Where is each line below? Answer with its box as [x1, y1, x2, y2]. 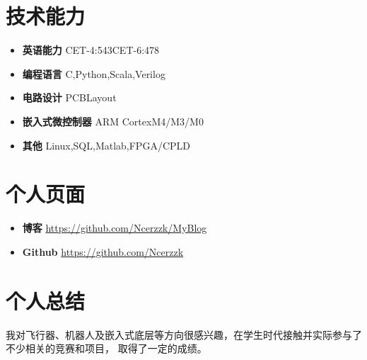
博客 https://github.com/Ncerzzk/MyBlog [22, 220, 207, 235]
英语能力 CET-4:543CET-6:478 [22, 43, 160, 57]
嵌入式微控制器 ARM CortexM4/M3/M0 [22, 113, 204, 128]
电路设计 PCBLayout [22, 90, 117, 105]
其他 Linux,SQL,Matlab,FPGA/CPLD [22, 137, 190, 152]
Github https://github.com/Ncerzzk [22, 244, 184, 259]
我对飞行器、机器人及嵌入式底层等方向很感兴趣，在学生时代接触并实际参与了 [6, 327, 362, 342]
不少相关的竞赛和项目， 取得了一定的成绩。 [6, 341, 207, 356]
